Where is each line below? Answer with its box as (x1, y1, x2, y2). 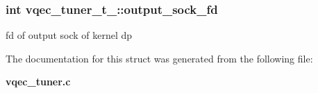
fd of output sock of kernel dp (6, 28, 133, 42)
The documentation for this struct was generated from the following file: (6, 51, 313, 65)
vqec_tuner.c (6, 74, 71, 89)
